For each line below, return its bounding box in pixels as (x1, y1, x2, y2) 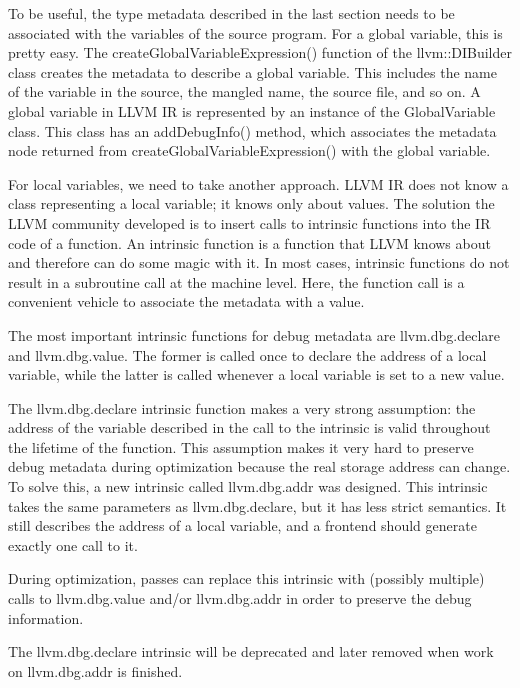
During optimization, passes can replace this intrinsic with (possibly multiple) (8, 568, 485, 589)
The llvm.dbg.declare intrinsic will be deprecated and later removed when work (8, 641, 494, 662)
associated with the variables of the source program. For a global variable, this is (8, 22, 503, 43)
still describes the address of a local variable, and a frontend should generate (8, 515, 477, 536)
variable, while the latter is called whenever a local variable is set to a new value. (8, 364, 505, 385)
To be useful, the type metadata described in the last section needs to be (8, 3, 455, 23)
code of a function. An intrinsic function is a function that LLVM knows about (8, 232, 491, 253)
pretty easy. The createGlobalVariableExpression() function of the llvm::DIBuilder (8, 42, 512, 63)
